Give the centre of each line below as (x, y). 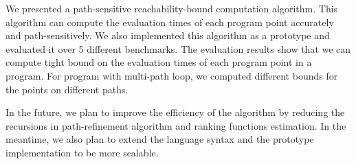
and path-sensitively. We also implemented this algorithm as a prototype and (168, 35)
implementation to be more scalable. (82, 152)
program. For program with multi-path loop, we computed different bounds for (172, 75)
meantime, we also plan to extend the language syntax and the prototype (160, 139)
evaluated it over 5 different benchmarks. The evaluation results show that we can (178, 48)
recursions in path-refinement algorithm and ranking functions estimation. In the (176, 125)
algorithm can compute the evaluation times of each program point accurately (170, 22)
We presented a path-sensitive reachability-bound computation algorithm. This (172, 8)
